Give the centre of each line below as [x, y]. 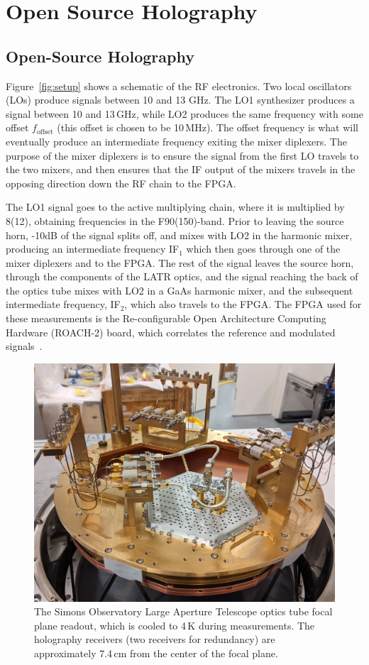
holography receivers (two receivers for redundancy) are [155, 639]
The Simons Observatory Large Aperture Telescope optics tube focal [183, 611]
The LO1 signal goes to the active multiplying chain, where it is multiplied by [175, 207]
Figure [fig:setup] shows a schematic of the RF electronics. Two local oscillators [179, 86]
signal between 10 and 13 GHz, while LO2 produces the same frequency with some [184, 113]
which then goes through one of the [263, 249]
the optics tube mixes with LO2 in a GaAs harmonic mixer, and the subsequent [180, 290]
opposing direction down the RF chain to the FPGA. [121, 183]
